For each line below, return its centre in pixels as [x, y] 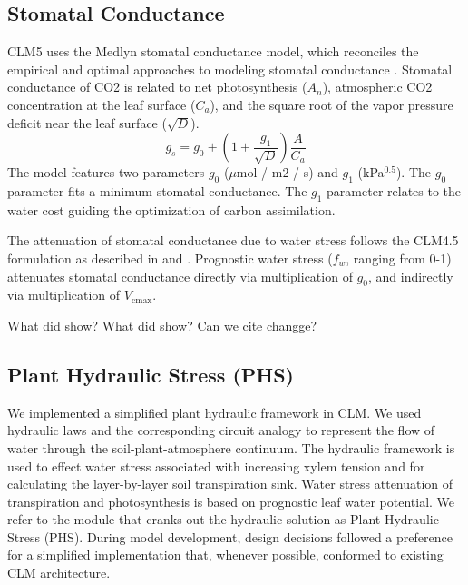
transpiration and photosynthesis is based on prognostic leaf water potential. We [231, 501]
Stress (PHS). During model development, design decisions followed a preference [230, 536]
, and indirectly [410, 276]
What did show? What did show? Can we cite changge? [162, 325]
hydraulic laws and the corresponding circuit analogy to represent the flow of [221, 430]
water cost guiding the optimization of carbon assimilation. [171, 209]
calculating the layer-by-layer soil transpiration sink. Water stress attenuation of [230, 484]
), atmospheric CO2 [377, 87]
